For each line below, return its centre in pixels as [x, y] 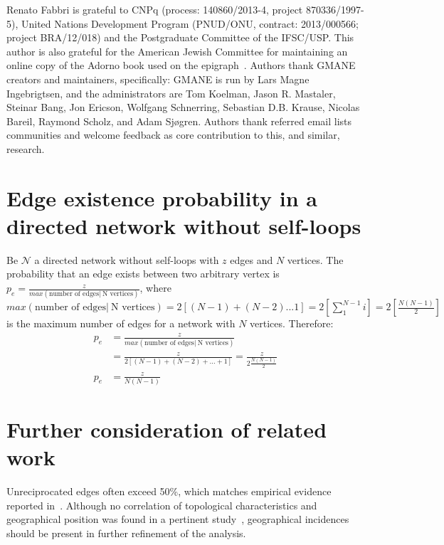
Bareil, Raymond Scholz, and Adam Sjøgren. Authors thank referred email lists [179, 121]
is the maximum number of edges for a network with [121, 323]
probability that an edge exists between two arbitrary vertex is [143, 274]
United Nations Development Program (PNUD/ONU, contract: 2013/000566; [190, 23]
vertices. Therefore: [292, 323]
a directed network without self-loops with [127, 259]
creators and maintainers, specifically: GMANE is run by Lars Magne [158, 79]
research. [26, 148]
